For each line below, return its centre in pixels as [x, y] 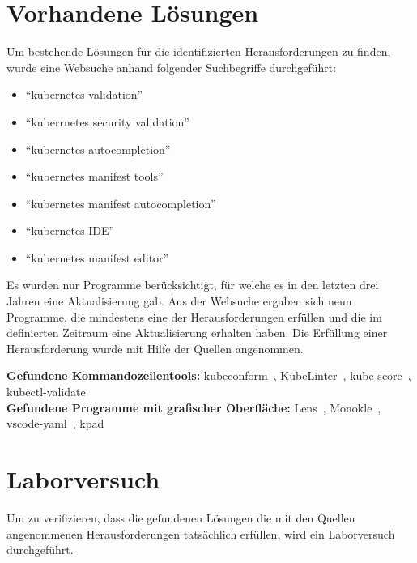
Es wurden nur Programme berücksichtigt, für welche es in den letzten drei [193, 285]
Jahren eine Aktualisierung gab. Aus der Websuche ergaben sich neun [179, 301]
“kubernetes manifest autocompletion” [121, 203]
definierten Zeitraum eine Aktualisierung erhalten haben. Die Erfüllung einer [197, 333]
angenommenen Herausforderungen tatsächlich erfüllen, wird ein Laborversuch [201, 533]
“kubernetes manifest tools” [94, 176]
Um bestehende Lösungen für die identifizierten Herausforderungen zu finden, [199, 51]
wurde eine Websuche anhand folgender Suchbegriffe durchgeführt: [172, 67]
